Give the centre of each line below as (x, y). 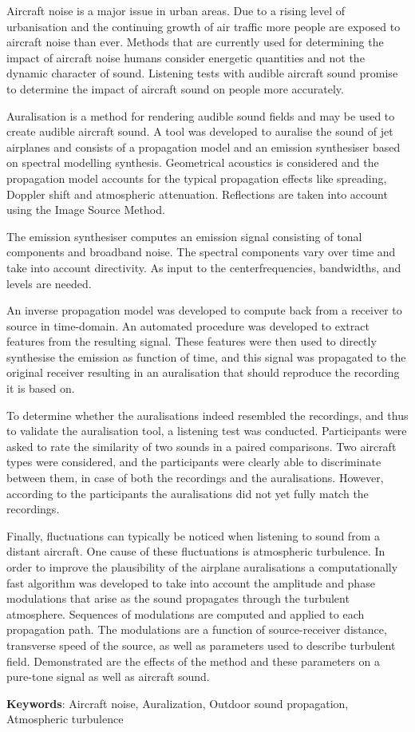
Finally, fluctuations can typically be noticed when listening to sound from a (193, 535)
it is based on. (41, 388)
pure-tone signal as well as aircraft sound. (108, 677)
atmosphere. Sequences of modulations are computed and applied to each (186, 613)
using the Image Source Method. (86, 210)
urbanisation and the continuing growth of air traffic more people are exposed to (204, 26)
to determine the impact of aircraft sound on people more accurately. (175, 88)
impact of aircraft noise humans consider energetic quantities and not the (186, 57)
